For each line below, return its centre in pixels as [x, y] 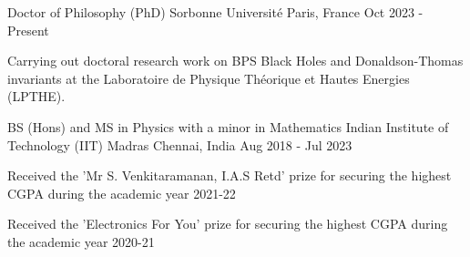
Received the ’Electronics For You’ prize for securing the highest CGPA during [228, 224]
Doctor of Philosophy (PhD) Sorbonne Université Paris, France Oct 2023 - [215, 12]
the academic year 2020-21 [81, 241]
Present [28, 30]
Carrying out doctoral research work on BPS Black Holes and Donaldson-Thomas [235, 61]
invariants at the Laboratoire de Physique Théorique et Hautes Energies [209, 78]
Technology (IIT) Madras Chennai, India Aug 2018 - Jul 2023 [180, 144]
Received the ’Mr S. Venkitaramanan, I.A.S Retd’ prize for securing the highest [230, 175]
